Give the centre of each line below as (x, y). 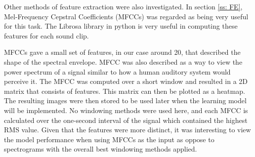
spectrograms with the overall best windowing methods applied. (101, 149)
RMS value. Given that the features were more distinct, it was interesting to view (127, 130)
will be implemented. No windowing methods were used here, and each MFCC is (126, 110)
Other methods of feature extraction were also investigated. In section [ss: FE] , (123, 6)
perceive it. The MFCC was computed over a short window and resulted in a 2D (126, 81)
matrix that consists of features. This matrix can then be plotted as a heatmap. (125, 91)
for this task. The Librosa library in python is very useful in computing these (121, 26)
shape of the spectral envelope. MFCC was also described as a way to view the (123, 61)
